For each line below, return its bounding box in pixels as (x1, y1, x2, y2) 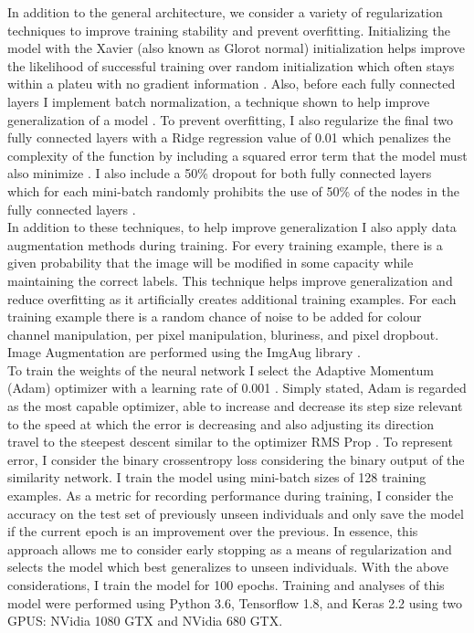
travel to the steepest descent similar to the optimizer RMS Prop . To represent (7, 432, 453, 451)
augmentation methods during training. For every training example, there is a (7, 235, 443, 254)
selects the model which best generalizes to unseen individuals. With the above (7, 557, 449, 576)
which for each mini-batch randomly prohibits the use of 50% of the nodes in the (7, 181, 460, 200)
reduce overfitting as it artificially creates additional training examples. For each (7, 289, 457, 308)
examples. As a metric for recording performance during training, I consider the (7, 486, 454, 505)
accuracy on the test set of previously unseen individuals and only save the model (7, 503, 464, 522)
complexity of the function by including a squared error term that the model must (7, 145, 468, 164)
